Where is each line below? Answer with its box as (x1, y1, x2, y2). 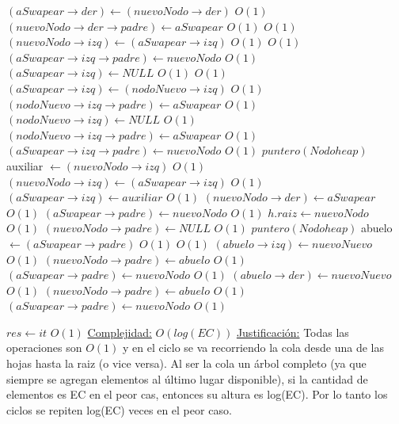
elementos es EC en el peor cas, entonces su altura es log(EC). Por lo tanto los (6, 386, 388, 403)
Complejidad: (87, 323, 152, 340)
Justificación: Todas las (236, 323, 349, 340)
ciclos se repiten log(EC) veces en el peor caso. (6, 401, 232, 418)
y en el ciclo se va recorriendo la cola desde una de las (122, 339, 385, 356)
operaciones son (6, 339, 82, 356)
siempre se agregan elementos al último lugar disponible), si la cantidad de (6, 370, 368, 387)
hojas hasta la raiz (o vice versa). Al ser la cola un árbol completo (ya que (6, 355, 367, 372)
